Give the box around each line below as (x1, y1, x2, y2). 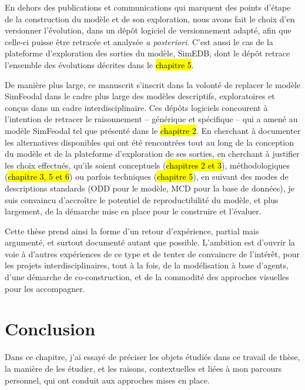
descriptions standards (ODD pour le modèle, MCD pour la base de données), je (5, 181, 294, 194)
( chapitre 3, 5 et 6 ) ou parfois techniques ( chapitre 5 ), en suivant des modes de (5, 170, 289, 183)
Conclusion (5, 317, 96, 341)
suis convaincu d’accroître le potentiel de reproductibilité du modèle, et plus (5, 193, 279, 206)
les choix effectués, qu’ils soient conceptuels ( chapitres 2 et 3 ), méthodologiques (5, 159, 290, 171)
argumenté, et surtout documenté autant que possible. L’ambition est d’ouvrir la (5, 236, 295, 248)
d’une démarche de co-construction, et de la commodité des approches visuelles (5, 271, 289, 283)
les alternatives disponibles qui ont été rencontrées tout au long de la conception (5, 136, 294, 148)
